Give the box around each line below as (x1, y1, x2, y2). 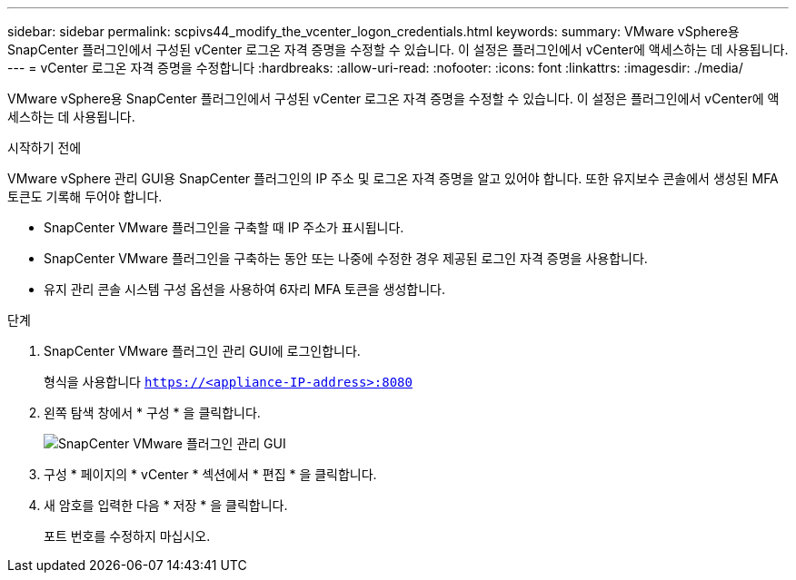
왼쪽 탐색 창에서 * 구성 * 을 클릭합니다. (44, 405, 261, 420)
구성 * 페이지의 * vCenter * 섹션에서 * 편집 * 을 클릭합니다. (44, 467, 377, 482)
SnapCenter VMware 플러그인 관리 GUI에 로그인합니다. (44, 343, 361, 359)
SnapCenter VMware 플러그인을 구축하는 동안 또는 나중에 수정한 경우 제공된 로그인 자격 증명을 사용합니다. (44, 251, 648, 266)
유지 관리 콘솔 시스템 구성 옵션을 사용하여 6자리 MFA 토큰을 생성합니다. (44, 281, 446, 297)
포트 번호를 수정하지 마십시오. (44, 528, 211, 544)
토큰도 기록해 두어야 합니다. (7, 189, 163, 204)
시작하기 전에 (7, 140, 82, 155)
